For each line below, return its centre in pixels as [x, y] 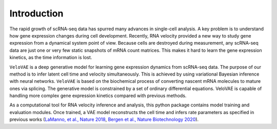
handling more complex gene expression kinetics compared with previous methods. [98, 96]
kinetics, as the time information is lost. [51, 58]
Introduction [36, 13]
